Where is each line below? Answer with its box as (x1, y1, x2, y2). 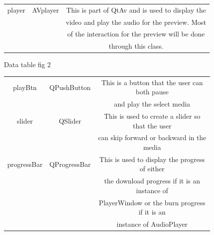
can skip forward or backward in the (98, 132, 206, 143)
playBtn (13, 82, 37, 92)
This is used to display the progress (99, 154, 205, 164)
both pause (136, 87, 169, 97)
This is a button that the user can (101, 77, 203, 87)
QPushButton (49, 82, 91, 92)
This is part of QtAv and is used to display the (66, 4, 206, 15)
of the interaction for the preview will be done (67, 29, 205, 39)
